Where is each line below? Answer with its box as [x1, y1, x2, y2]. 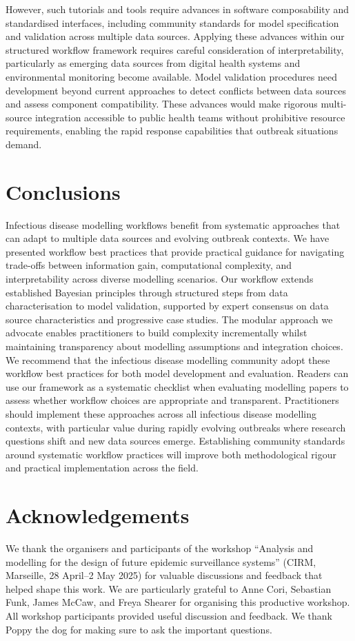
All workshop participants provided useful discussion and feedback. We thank [6, 609, 332, 623]
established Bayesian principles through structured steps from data [6, 285, 288, 299]
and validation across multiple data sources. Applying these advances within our [6, 29, 345, 43]
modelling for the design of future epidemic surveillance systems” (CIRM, [6, 554, 316, 569]
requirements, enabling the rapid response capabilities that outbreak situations [6, 123, 338, 138]
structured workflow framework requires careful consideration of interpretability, [6, 42, 344, 57]
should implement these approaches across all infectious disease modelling [6, 406, 316, 420]
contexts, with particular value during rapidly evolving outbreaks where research [6, 420, 346, 434]
